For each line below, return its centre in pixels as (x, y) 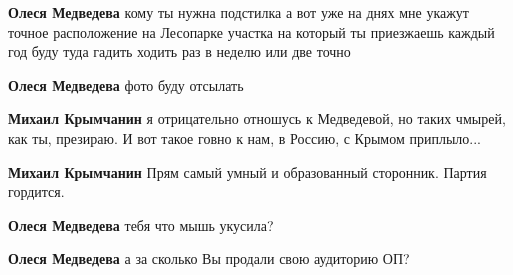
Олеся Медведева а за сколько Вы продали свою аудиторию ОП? (209, 258)
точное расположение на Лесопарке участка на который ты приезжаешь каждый (251, 31)
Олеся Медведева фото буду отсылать (126, 84)
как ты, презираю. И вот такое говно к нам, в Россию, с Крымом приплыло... (244, 137)
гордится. (36, 191)
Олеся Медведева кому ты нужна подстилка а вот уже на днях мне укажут (238, 12)
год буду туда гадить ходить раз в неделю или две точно (179, 51)
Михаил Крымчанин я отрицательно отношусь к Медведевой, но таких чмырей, (257, 118)
